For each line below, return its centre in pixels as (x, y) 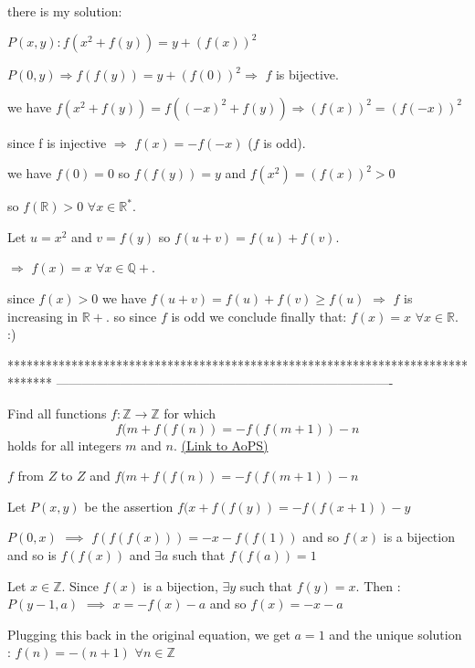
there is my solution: (65, 11)
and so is (32, 555)
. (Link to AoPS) (221, 445)
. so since (131, 316)
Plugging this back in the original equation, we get (149, 634)
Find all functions (57, 414)
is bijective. (307, 74)
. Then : (378, 585)
